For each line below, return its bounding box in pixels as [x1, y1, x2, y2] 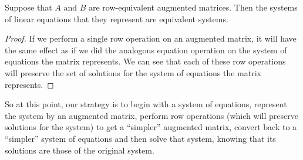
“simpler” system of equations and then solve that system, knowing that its [5, 132, 276, 144]
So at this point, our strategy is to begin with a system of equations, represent [5, 98, 287, 110]
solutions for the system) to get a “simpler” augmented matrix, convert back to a [5, 121, 297, 133]
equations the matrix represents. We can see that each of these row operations [5, 55, 286, 67]
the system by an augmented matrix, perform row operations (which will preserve [5, 109, 298, 121]
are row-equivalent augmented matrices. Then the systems [88, 1, 298, 13]
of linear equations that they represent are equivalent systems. [5, 12, 228, 25]
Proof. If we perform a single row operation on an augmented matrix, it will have [5, 32, 297, 45]
